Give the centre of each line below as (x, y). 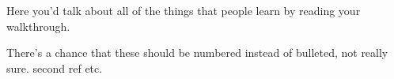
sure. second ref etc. (55, 68)
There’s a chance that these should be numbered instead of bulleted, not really (197, 53)
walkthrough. (38, 26)
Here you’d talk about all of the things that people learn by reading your (184, 10)
